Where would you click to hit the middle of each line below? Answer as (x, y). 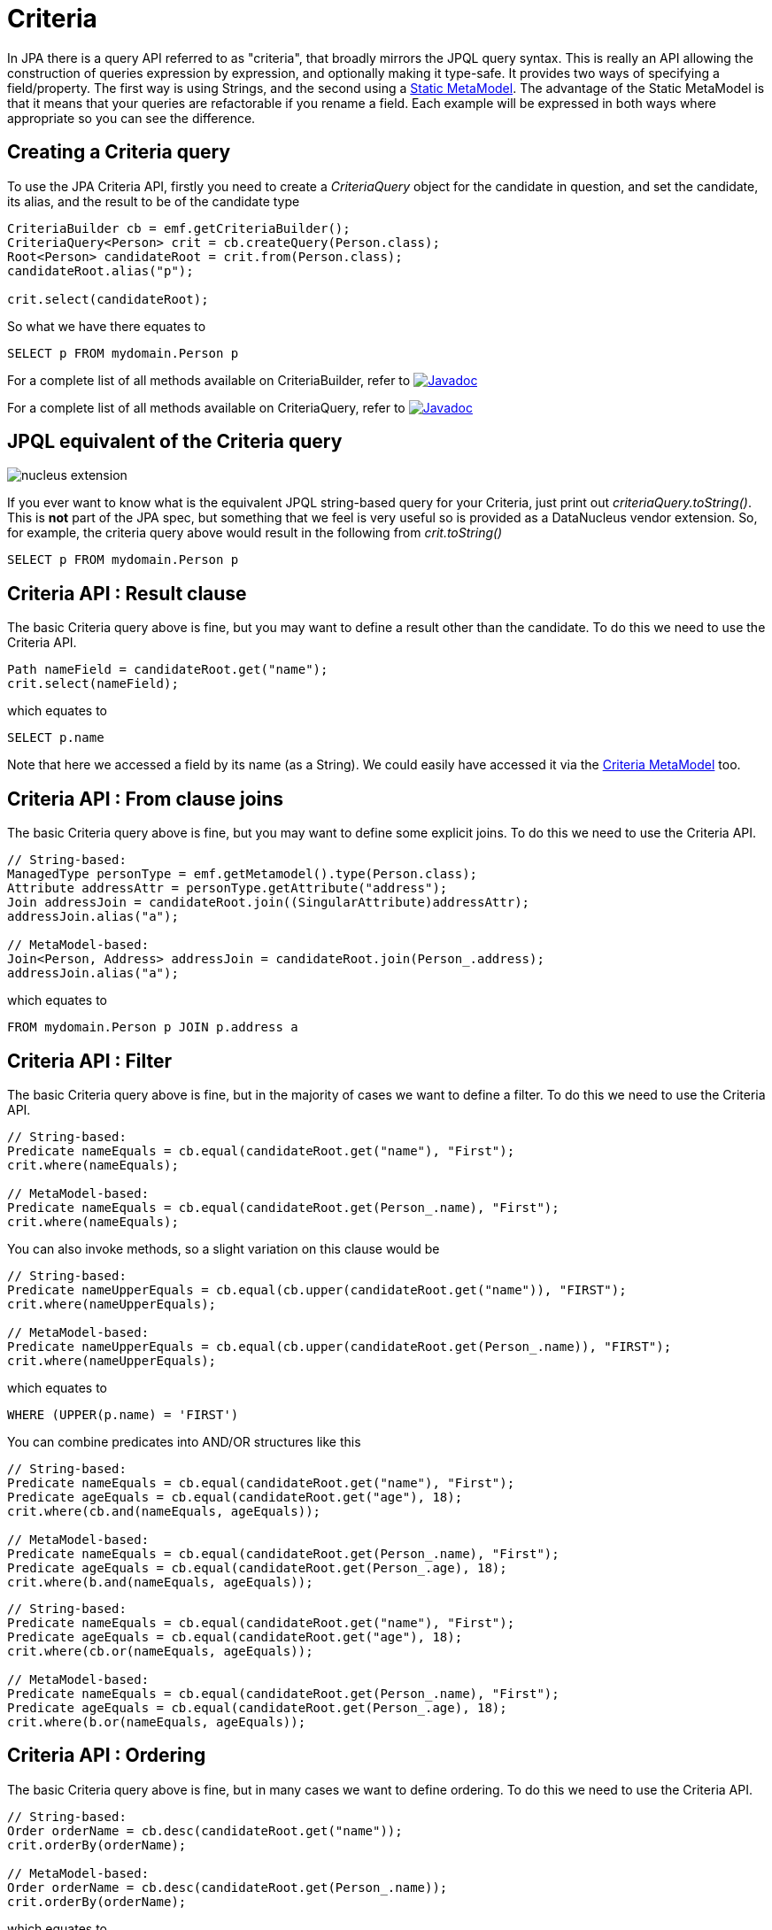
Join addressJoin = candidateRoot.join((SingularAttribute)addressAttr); (269, 903)
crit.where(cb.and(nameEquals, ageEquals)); (164, 1511)
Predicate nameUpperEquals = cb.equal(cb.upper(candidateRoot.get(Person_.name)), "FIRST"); (340, 1346)
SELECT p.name (56, 738)
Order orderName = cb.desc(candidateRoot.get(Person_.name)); (228, 1887)
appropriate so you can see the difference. (131, 118)
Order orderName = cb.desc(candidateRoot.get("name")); (205, 1830)
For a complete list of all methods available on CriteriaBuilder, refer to (209, 380)
